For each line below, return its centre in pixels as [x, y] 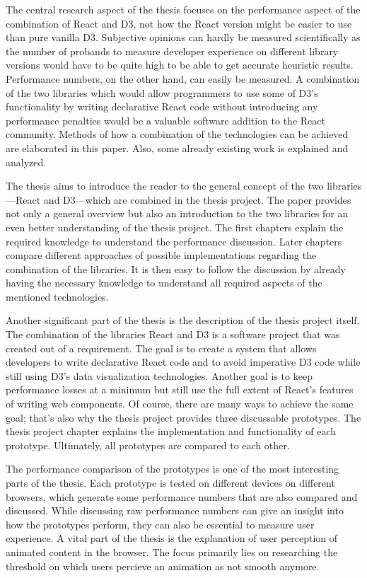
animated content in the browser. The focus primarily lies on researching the [172, 551]
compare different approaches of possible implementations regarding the [161, 255]
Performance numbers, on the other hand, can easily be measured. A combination [183, 78]
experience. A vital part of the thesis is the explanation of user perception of [172, 538]
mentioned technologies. [57, 296]
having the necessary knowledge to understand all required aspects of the [164, 283]
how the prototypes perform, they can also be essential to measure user [160, 524]
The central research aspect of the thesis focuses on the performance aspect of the [183, 9]
